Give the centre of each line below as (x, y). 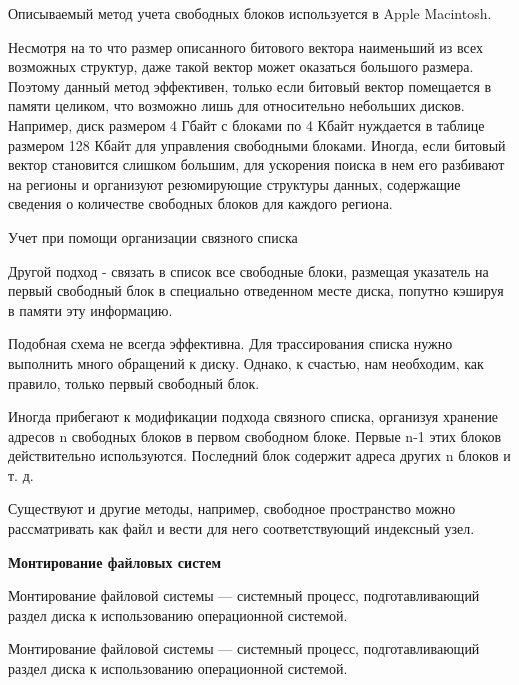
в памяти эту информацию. (90, 309)
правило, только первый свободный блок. (134, 382)
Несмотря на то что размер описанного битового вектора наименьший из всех (245, 46)
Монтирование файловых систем (114, 561)
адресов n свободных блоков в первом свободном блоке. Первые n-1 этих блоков (255, 435)
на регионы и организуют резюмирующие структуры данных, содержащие (234, 183)
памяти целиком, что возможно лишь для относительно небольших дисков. (236, 105)
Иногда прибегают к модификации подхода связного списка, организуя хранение (253, 416)
